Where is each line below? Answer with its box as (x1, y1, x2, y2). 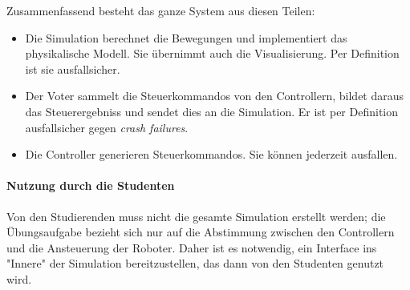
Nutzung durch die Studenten (6, 177, 175, 194)
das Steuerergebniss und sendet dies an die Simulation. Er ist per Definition (25, 103, 399, 119)
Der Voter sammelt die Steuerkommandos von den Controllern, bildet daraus (25, 87, 404, 104)
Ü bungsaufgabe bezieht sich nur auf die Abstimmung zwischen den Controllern (6, 224, 395, 240)
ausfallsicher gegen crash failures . (25, 119, 189, 135)
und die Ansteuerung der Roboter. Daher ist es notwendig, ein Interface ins (6, 239, 377, 256)
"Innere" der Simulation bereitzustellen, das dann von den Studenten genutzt (6, 255, 384, 272)
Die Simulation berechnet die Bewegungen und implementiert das (25, 29, 347, 46)
